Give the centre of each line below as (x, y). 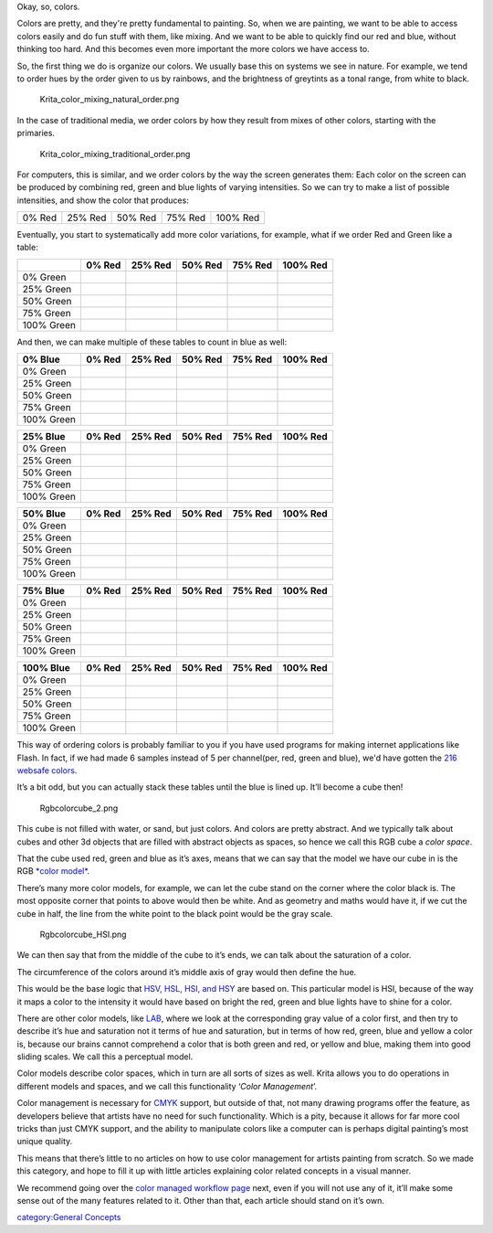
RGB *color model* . (53, 871)
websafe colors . (47, 771)
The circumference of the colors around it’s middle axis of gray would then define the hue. (187, 972)
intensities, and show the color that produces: (103, 200)
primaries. (36, 133)
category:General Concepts (69, 1217)
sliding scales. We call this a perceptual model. (105, 1057)
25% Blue (44, 437)
